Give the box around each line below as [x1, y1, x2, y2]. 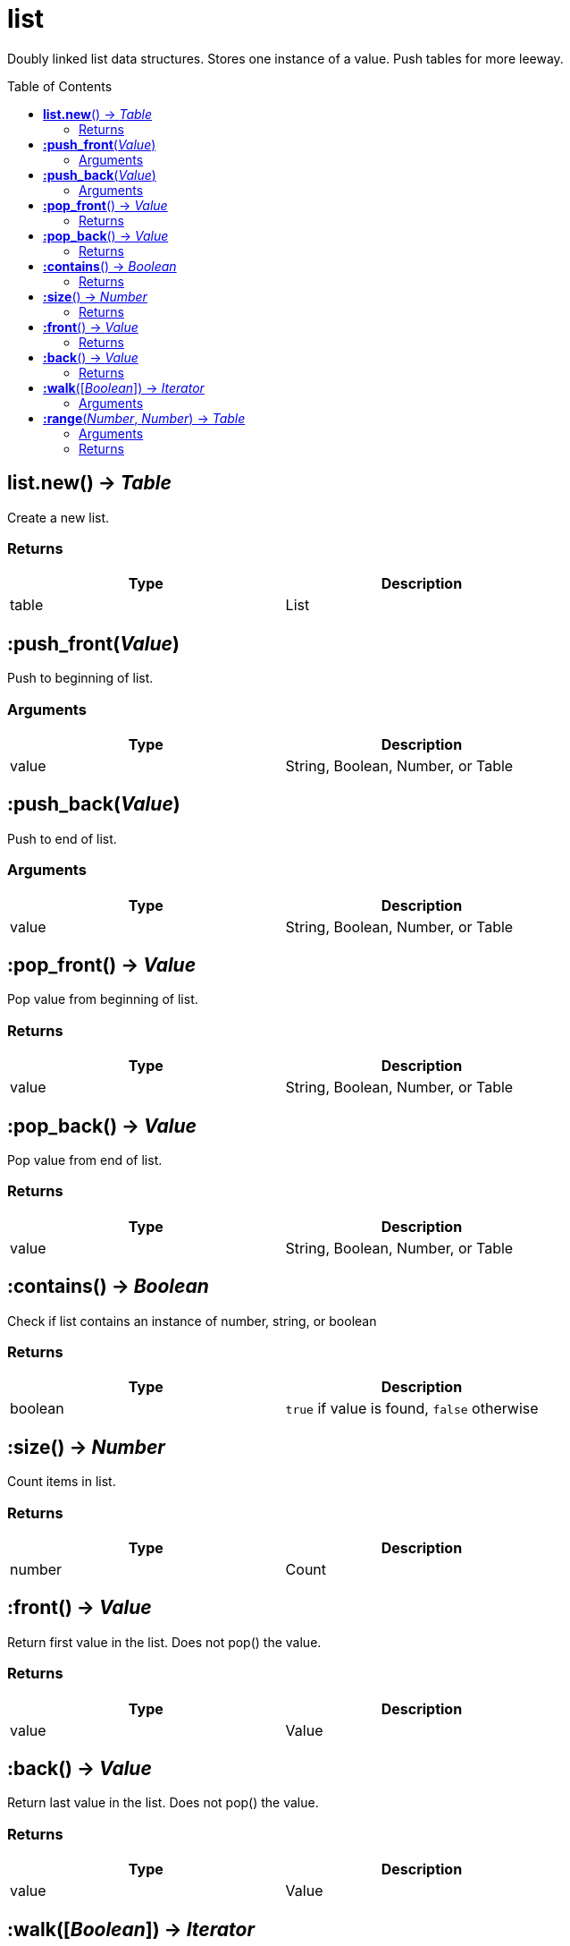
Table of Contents [7, 78, 113, 94]
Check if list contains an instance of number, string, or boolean [7, 1313, 377, 1329]
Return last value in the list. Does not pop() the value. [7, 1795, 319, 1811]
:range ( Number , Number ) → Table [43, 410, 246, 426]
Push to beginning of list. [7, 670, 154, 686]
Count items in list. [7, 1474, 116, 1490]
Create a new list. [7, 509, 110, 525]
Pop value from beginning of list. [7, 991, 198, 1007]
